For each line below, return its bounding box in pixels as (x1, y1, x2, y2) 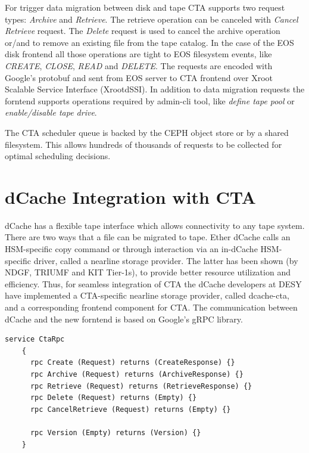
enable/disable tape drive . (5, 106, 97, 119)
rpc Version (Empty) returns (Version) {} (30, 428, 201, 437)
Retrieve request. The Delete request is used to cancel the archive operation (5, 24, 280, 37)
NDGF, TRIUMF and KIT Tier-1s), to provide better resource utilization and (5, 266, 291, 278)
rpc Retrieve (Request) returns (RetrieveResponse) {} (30, 381, 252, 390)
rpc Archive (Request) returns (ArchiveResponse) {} (30, 370, 244, 378)
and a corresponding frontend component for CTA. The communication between (5, 301, 298, 313)
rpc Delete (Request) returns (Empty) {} (30, 393, 197, 402)
